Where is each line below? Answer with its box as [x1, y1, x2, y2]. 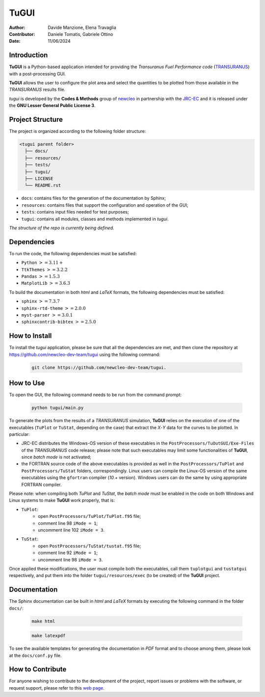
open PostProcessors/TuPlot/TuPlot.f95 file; [38, 513, 141, 519]
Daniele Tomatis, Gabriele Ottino [48, 31, 113, 37]
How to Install [9, 332, 52, 340]
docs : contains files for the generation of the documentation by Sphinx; [21, 195, 166, 201]
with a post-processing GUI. [9, 71, 66, 77]
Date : [9, 38, 21, 44]
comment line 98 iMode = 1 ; [38, 520, 98, 526]
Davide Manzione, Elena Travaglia [48, 25, 116, 30]
